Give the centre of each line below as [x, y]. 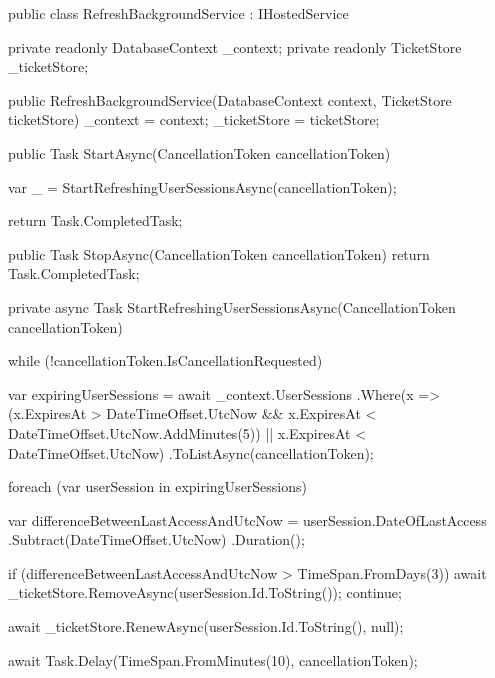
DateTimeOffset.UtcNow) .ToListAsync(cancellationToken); [191, 452]
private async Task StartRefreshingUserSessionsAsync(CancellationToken [232, 306]
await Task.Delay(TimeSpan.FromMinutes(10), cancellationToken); [213, 659]
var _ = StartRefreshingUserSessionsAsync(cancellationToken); [202, 186]
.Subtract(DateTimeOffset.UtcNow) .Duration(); [156, 539]
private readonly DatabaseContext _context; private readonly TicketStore [235, 46]
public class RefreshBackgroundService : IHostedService [178, 13]
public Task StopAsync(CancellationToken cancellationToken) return [219, 253]
